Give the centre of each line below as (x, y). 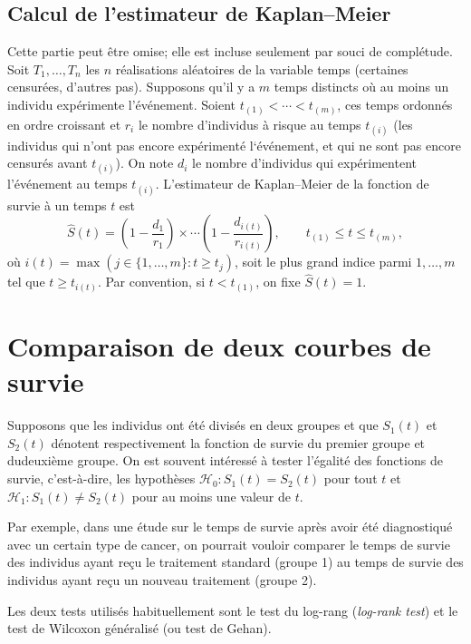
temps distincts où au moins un (361, 87)
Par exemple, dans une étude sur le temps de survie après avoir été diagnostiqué (230, 527)
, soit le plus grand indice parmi (323, 262)
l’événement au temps (67, 184)
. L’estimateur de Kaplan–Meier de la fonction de (292, 184)
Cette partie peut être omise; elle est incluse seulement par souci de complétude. (230, 51)
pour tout (351, 478)
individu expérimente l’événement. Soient (122, 104)
